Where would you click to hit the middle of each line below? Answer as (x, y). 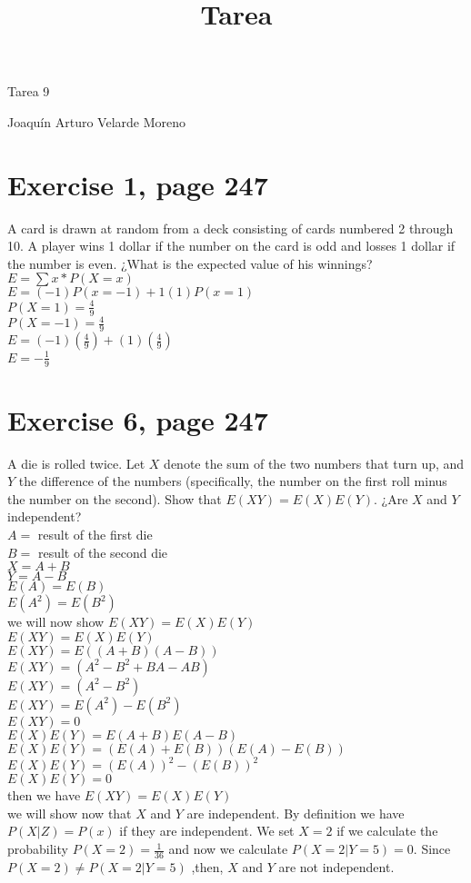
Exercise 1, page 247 (138, 184)
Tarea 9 (29, 91)
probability (38, 849)
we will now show (56, 622)
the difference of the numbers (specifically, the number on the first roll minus (233, 481)
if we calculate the (387, 831)
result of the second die (103, 552)
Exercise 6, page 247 (138, 419)
